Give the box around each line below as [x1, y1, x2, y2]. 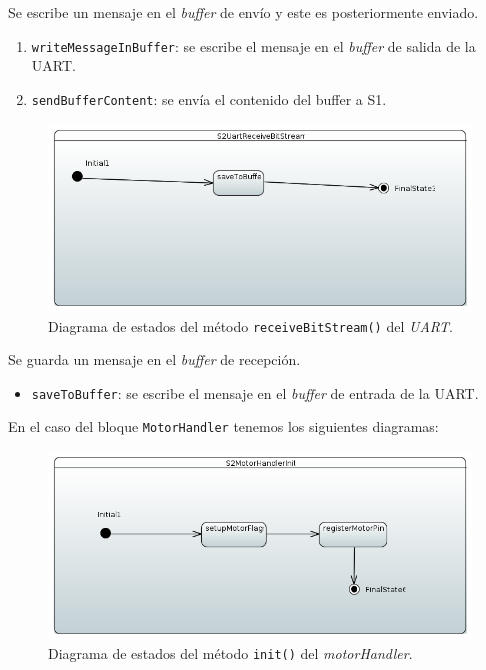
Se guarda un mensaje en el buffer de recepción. [8, 349, 301, 370]
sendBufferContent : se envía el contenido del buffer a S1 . [31, 88, 387, 109]
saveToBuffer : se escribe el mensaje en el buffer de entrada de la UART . [31, 382, 479, 403]
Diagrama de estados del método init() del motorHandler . [48, 643, 413, 664]
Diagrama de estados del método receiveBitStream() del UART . [48, 315, 453, 336]
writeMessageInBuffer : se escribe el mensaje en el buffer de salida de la [31, 35, 476, 56]
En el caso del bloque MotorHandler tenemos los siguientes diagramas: [8, 416, 439, 437]
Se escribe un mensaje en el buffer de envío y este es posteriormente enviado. [8, 2, 479, 22]
